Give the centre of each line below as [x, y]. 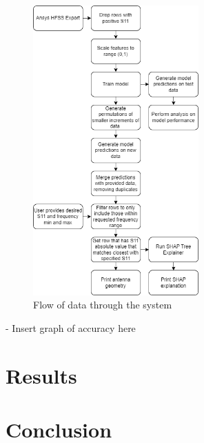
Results [41, 375]
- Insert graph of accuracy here [71, 327]
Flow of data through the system [103, 305]
